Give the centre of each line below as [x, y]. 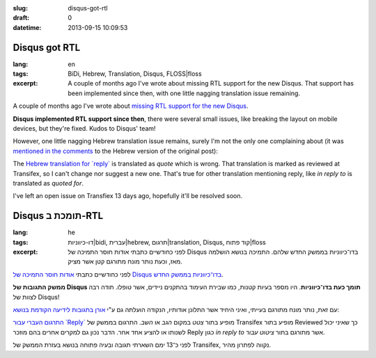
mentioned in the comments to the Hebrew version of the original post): [116, 151]
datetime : [27, 27]
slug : [20, 8]
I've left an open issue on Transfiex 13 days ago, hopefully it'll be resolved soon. [128, 196]
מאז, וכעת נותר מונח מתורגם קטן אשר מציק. [125, 261]
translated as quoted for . [48, 183]
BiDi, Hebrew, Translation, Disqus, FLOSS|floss [135, 74]
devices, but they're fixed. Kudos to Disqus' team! [84, 129]
